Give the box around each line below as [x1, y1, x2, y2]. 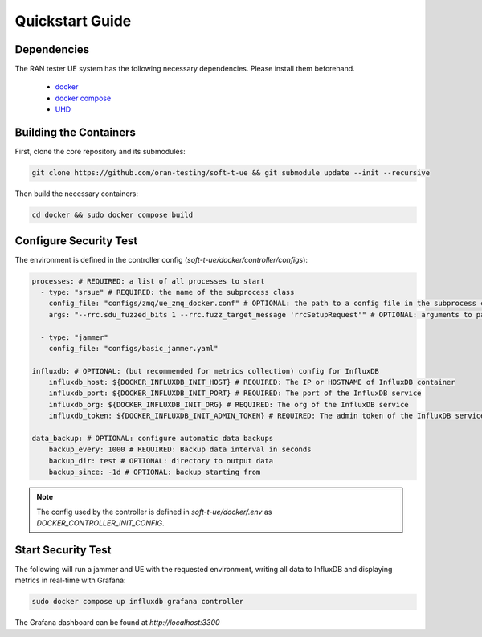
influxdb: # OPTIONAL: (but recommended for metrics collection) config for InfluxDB [31, 366, 379, 375]
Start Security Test [14, 543, 112, 557]
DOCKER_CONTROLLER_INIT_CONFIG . [36, 518, 165, 528]
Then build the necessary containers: [14, 189, 139, 198]
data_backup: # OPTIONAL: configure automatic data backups [31, 434, 274, 443]
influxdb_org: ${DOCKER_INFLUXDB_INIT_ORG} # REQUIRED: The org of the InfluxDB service [48, 400, 409, 409]
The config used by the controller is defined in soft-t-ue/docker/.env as [36, 507, 272, 517]
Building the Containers [14, 125, 136, 140]
